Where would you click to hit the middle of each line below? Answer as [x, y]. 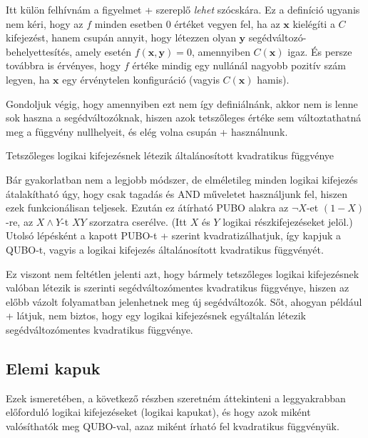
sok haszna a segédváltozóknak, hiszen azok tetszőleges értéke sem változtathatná [184, 118]
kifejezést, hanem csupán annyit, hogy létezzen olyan [121, 38]
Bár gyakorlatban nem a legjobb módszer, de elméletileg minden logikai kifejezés [182, 179]
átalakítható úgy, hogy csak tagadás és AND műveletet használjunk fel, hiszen [177, 193]
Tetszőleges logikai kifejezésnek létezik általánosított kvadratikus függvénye [170, 155]
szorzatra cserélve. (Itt [138, 221]
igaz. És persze [320, 51]
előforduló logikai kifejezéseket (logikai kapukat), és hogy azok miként [158, 412]
